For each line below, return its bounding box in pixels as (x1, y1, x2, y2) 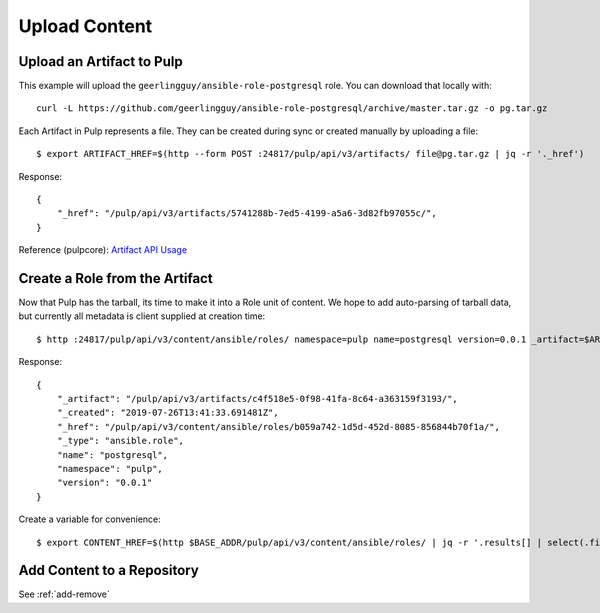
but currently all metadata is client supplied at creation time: (18, 310, 266, 322)
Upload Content (18, 15, 153, 37)
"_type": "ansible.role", (56, 435, 185, 447)
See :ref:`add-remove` (18, 588, 110, 600)
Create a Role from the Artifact (18, 270, 214, 287)
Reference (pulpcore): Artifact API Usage (18, 244, 188, 256)
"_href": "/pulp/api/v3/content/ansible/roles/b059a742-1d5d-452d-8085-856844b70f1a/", (56, 421, 500, 432)
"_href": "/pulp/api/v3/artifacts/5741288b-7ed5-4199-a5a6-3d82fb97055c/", (56, 208, 437, 219)
